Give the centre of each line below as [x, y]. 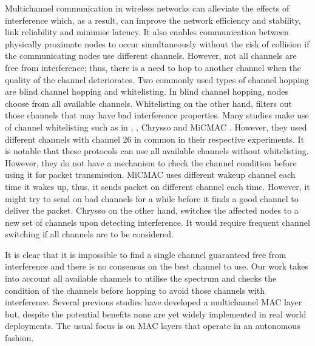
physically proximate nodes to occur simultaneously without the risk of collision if [157, 43]
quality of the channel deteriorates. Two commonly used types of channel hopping [157, 79]
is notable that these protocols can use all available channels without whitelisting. [157, 151]
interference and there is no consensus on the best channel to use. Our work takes [157, 266]
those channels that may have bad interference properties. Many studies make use [157, 115]
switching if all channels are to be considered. [89, 234]
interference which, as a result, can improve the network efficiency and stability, [153, 20]
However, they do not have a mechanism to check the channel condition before [151, 162]
